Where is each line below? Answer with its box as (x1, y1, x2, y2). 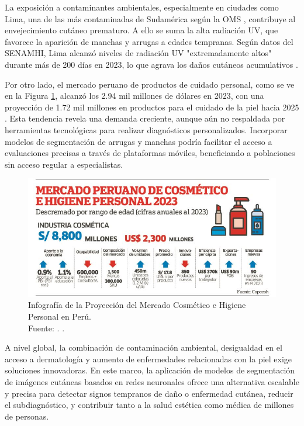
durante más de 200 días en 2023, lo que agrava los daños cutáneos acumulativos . (5, 58, 298, 70)
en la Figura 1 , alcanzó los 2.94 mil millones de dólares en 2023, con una (5, 89, 264, 102)
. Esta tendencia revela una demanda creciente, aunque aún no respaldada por (5, 112, 285, 124)
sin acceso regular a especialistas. (5, 158, 123, 170)
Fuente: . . (28, 321, 65, 334)
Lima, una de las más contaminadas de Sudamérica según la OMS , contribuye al (5, 12, 296, 25)
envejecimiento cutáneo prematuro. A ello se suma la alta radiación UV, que (5, 24, 278, 36)
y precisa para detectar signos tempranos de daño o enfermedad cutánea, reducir (5, 387, 293, 399)
